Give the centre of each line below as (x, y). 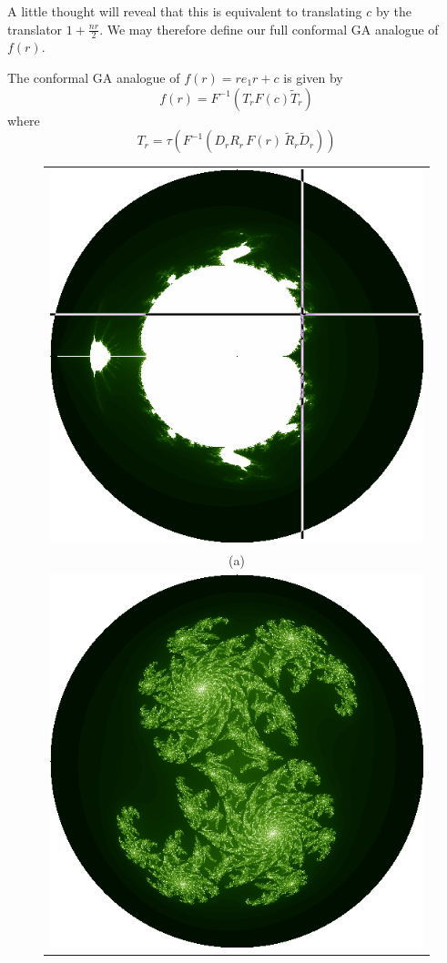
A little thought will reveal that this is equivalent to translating (185, 11)
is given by (313, 78)
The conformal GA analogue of (94, 78)
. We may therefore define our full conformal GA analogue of (269, 29)
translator (35, 29)
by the (394, 11)
